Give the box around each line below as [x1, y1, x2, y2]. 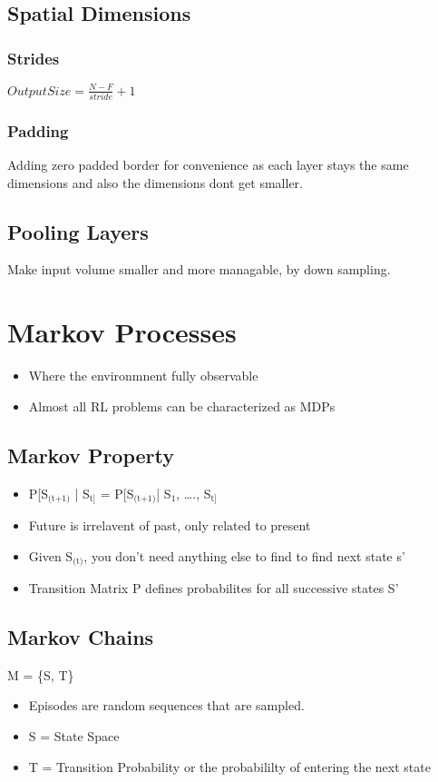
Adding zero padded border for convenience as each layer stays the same [7, 155, 409, 174]
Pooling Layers [7, 217, 149, 245]
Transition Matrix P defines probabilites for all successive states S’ [28, 579, 399, 598]
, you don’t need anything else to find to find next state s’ [83, 546, 405, 565]
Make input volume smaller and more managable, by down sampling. [7, 260, 391, 279]
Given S [28, 546, 73, 565]
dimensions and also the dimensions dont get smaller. [7, 173, 303, 192]
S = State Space [28, 727, 120, 746]
